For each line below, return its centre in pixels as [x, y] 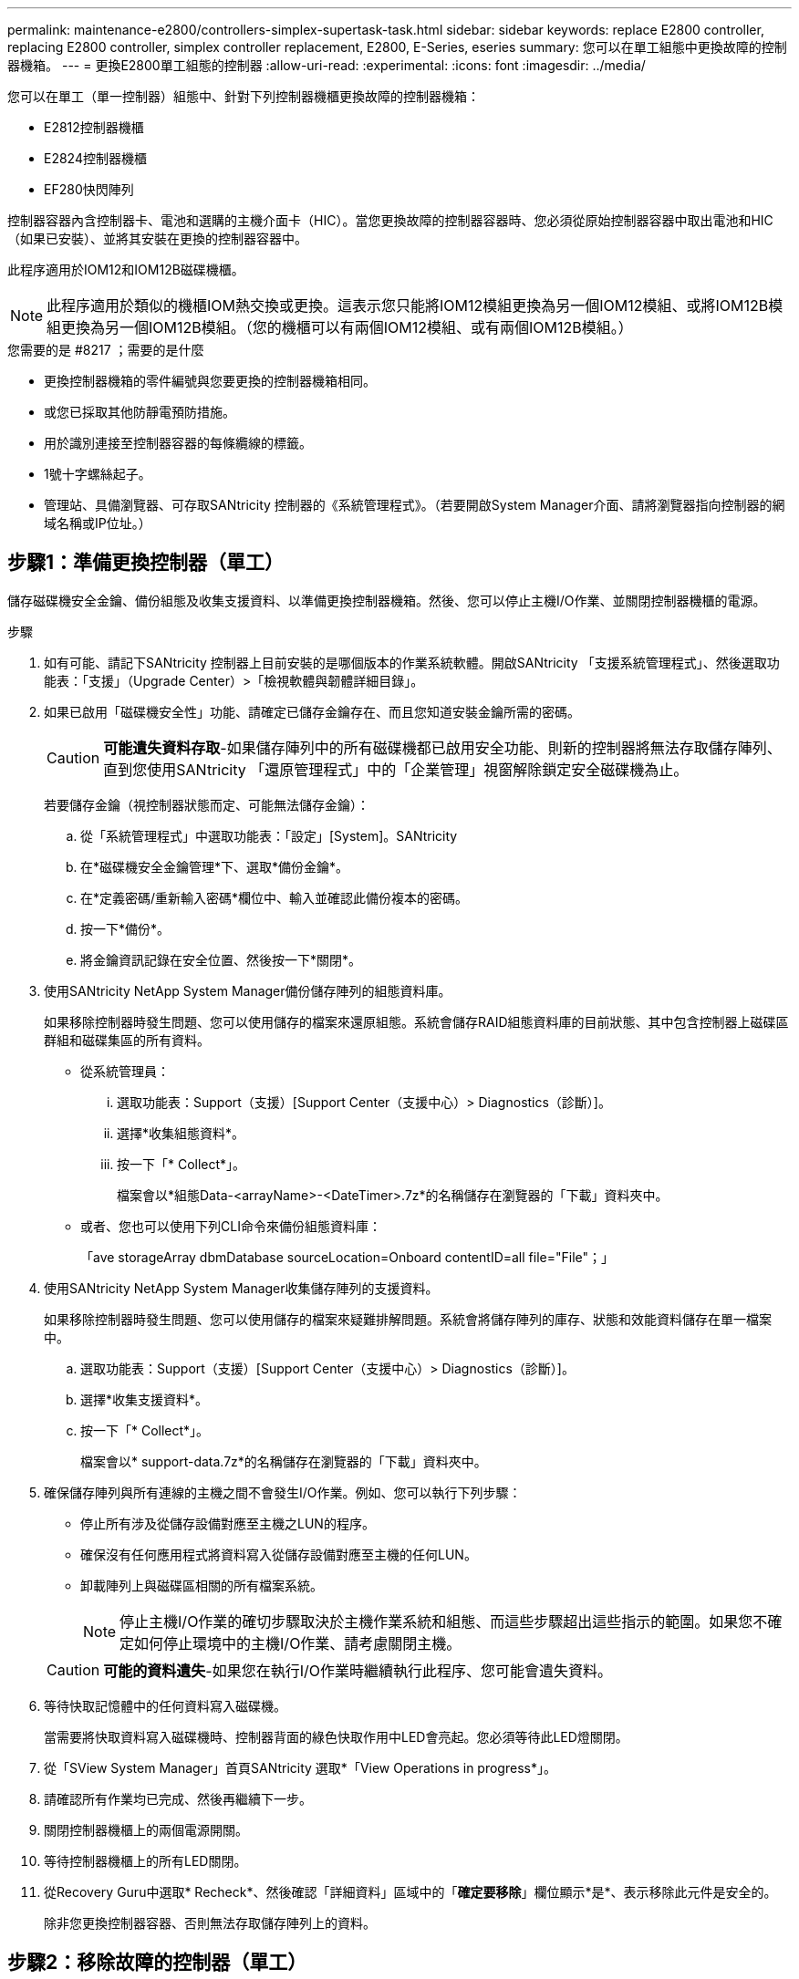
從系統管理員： [125, 1071]
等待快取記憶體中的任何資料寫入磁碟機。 [165, 1705]
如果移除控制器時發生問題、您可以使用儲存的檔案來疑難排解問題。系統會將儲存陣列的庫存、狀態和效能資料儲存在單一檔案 [408, 1319]
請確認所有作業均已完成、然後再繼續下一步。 [178, 1798]
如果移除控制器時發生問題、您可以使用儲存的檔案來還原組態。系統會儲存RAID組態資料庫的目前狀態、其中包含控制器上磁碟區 [416, 1021]
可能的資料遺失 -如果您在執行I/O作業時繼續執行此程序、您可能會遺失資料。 [358, 1670]
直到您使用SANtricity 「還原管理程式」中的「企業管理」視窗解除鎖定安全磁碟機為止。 [396, 769]
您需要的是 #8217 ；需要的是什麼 [106, 350]
